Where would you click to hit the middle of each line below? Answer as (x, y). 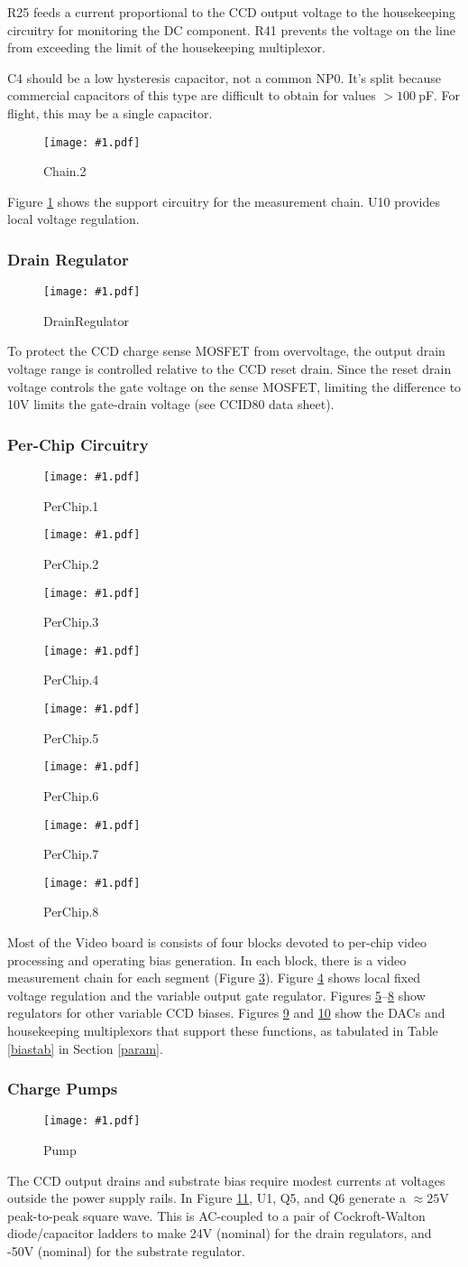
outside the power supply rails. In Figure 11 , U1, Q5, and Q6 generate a (206, 1198)
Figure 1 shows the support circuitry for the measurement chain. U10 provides (224, 201)
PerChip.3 (71, 622)
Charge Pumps (63, 1089)
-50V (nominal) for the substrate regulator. (126, 1251)
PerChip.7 (71, 854)
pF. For (440, 95)
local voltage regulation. (73, 219)
